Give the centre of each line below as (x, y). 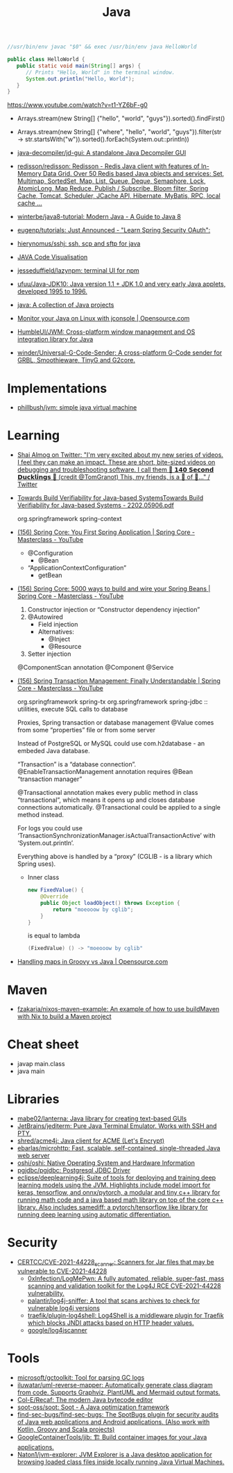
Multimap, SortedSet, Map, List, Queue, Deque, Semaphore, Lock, (111, 181)
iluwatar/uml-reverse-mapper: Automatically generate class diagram (115, 1385)
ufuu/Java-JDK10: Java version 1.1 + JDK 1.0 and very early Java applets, (121, 284)
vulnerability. (46, 1293)
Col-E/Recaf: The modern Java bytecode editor (85, 1399)
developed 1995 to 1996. (52, 291)
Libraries (33, 1099)
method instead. (41, 815)
